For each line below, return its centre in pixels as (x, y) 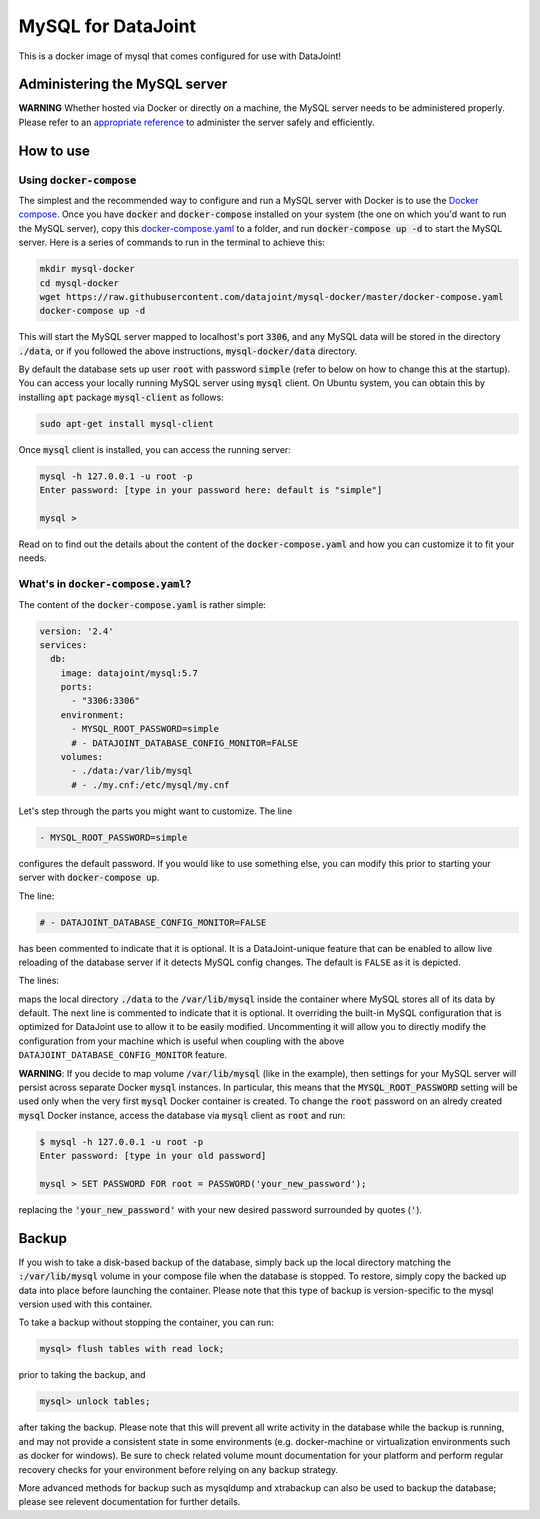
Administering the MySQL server (123, 84)
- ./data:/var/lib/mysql (132, 771)
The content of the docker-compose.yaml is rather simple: (142, 604)
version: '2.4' (76, 631)
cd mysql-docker (79, 283)
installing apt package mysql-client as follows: (121, 397)
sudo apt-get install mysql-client (126, 423)
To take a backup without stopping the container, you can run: (146, 1322)
